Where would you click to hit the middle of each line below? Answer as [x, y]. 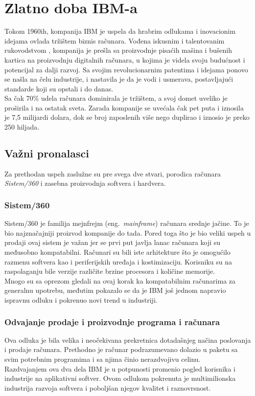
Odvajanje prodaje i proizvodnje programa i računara [112, 321]
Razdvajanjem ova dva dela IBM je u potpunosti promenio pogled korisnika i [120, 368]
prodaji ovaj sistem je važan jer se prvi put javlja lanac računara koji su [113, 242]
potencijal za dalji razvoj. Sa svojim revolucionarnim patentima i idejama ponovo [126, 69]
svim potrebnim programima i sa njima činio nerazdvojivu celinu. [103, 359]
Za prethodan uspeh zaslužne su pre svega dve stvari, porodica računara [113, 173]
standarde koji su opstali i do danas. [59, 88]
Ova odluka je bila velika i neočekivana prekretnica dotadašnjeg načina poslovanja [128, 340]
